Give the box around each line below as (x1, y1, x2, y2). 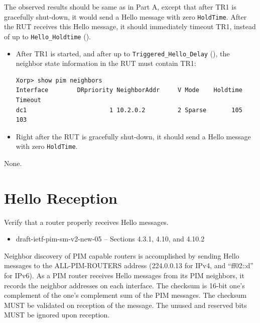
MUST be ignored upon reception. (4, 309, 110, 320)
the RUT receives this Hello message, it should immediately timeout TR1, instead (4, 21, 256, 32)
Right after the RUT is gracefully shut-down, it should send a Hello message (16, 131, 251, 141)
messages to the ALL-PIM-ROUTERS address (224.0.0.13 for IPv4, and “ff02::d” (4, 260, 253, 271)
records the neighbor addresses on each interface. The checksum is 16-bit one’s (4, 280, 245, 290)
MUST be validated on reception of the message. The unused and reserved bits (4, 299, 247, 310)
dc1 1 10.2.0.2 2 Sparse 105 (16, 106, 242, 114)
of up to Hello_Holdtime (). (4, 31, 91, 41)
